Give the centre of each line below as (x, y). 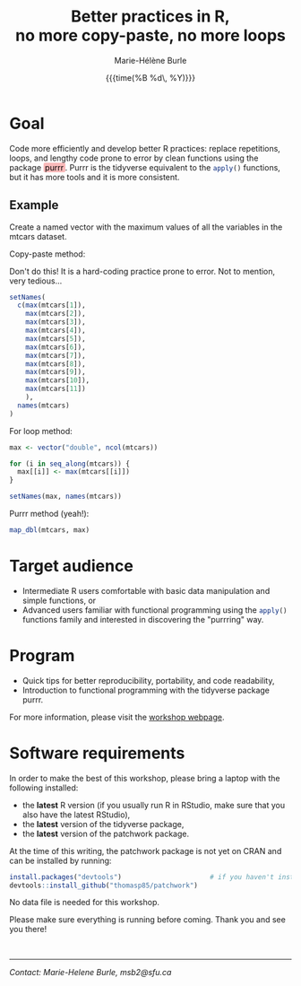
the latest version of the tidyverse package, (103, 824)
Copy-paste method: (47, 254)
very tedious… (36, 281)
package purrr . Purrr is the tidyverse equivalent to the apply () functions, (145, 167)
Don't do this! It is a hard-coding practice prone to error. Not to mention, (142, 271)
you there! (28, 929)
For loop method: (41, 431)
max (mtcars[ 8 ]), (56, 364)
